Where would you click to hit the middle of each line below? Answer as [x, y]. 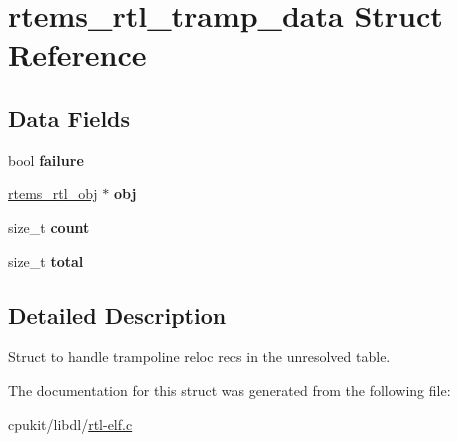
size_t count [49, 226]
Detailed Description [117, 314]
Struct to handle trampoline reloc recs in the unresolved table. [199, 356]
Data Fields [69, 117]
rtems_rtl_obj [53, 193]
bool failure [46, 159]
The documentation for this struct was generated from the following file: [229, 389]
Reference [77, 54]
